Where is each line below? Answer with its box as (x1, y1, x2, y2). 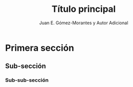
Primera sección (5, 42, 74, 53)
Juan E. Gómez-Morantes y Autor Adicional (39, 20, 129, 26)
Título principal (51, 3, 116, 15)
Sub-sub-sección (5, 77, 49, 84)
